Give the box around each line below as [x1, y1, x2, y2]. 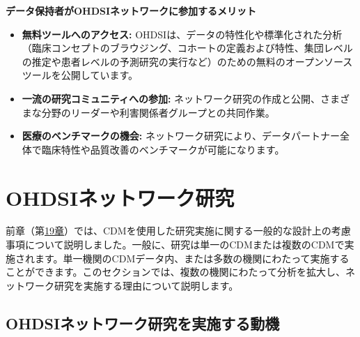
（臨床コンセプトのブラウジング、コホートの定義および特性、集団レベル [22, 40, 353, 55]
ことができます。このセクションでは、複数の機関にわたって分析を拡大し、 [6, 264, 345, 279]
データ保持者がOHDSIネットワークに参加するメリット [6, 3, 257, 17]
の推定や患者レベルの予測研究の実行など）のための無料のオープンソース [22, 54, 353, 68]
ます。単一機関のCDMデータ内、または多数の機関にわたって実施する [34, 250, 350, 265]
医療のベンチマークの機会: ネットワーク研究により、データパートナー [22, 128, 341, 143]
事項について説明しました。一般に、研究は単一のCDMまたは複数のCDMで [6, 237, 345, 252]
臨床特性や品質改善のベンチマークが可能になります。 [41, 142, 285, 156]
